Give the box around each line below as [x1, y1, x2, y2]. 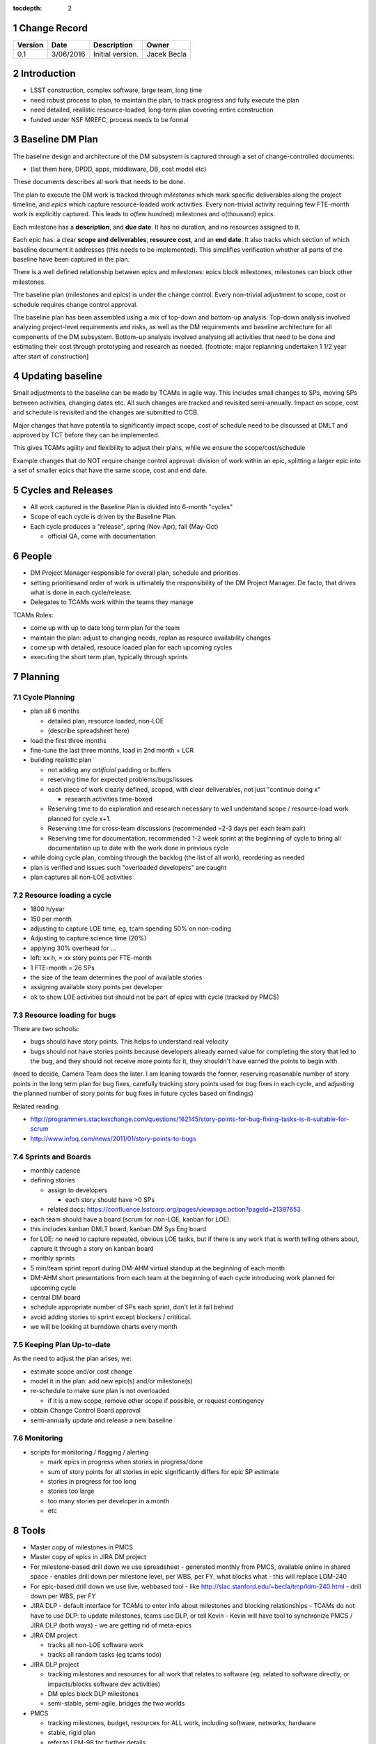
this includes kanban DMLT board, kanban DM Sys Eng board [30, 1225, 207, 1233]
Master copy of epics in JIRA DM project [30, 1553, 146, 1561]
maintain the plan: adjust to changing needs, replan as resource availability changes [30, 633, 272, 642]
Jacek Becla [146, 49, 187, 59]
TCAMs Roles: [13, 610, 54, 619]
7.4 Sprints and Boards [13, 1152, 92, 1162]
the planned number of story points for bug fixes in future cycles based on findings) [13, 1089, 253, 1098]
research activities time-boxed [65, 795, 153, 803]
